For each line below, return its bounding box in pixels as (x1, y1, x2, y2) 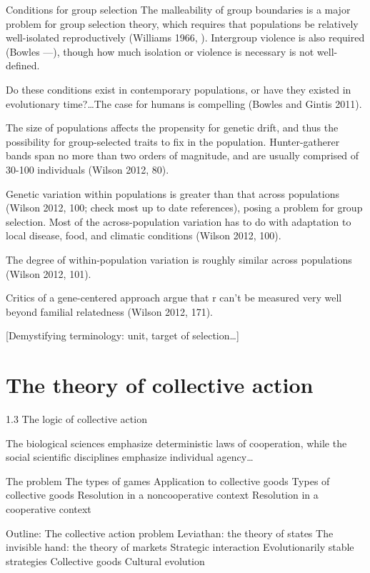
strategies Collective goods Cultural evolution (6, 553, 205, 568)
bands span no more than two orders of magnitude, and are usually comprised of (6, 148, 359, 163)
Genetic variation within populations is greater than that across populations (6, 186, 339, 201)
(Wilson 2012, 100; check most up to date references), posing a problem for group (6, 200, 363, 215)
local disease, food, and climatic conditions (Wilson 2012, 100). (6, 228, 281, 243)
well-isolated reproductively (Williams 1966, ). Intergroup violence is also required (6, 30, 365, 45)
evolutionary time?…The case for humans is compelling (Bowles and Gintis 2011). (6, 96, 362, 111)
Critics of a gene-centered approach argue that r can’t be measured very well (6, 290, 342, 305)
